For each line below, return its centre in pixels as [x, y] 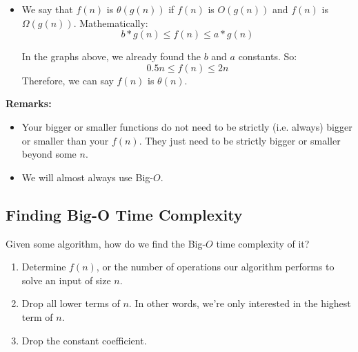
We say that [47, 9]
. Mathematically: [111, 22]
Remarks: [29, 103]
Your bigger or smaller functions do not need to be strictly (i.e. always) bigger [187, 126]
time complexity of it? [263, 243]
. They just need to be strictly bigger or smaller [240, 140]
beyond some [49, 154]
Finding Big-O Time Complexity [124, 214]
